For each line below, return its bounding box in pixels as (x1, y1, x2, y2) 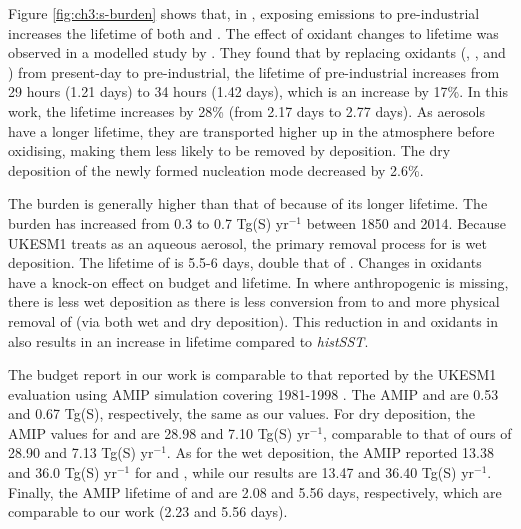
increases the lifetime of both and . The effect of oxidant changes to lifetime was (8, 22, 499, 43)
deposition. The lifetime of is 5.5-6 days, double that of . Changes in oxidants (8, 252, 482, 273)
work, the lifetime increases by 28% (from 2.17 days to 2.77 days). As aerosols (8, 100, 486, 121)
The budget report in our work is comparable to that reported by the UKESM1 (8, 364, 497, 385)
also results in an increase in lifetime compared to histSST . (8, 330, 369, 351)
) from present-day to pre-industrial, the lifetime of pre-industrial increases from (8, 61, 500, 82)
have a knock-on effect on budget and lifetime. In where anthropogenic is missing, (8, 271, 509, 292)
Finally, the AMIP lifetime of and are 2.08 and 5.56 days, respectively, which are (8, 481, 502, 502)
